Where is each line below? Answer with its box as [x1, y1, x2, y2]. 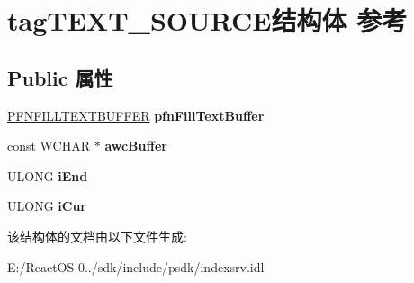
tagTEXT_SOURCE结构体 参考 [7, 2, 408, 39]
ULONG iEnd [7, 166, 88, 185]
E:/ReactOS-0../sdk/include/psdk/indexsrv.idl [7, 257, 265, 276]
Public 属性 [7, 63, 113, 91]
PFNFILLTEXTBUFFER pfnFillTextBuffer [7, 105, 265, 124]
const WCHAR [7, 136, 91, 155]
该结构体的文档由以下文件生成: [7, 226, 187, 245]
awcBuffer [104, 136, 167, 155]
